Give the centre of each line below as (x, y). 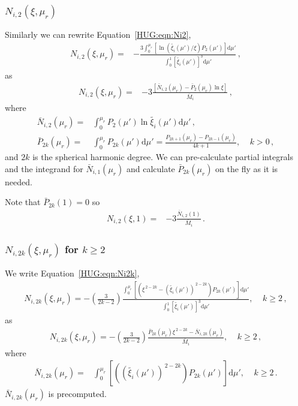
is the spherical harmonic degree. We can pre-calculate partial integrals (163, 157)
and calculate (150, 168)
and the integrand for (44, 168)
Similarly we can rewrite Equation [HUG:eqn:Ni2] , (98, 34)
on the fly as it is (247, 168)
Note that (23, 202)
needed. (19, 181)
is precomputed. (77, 394)
